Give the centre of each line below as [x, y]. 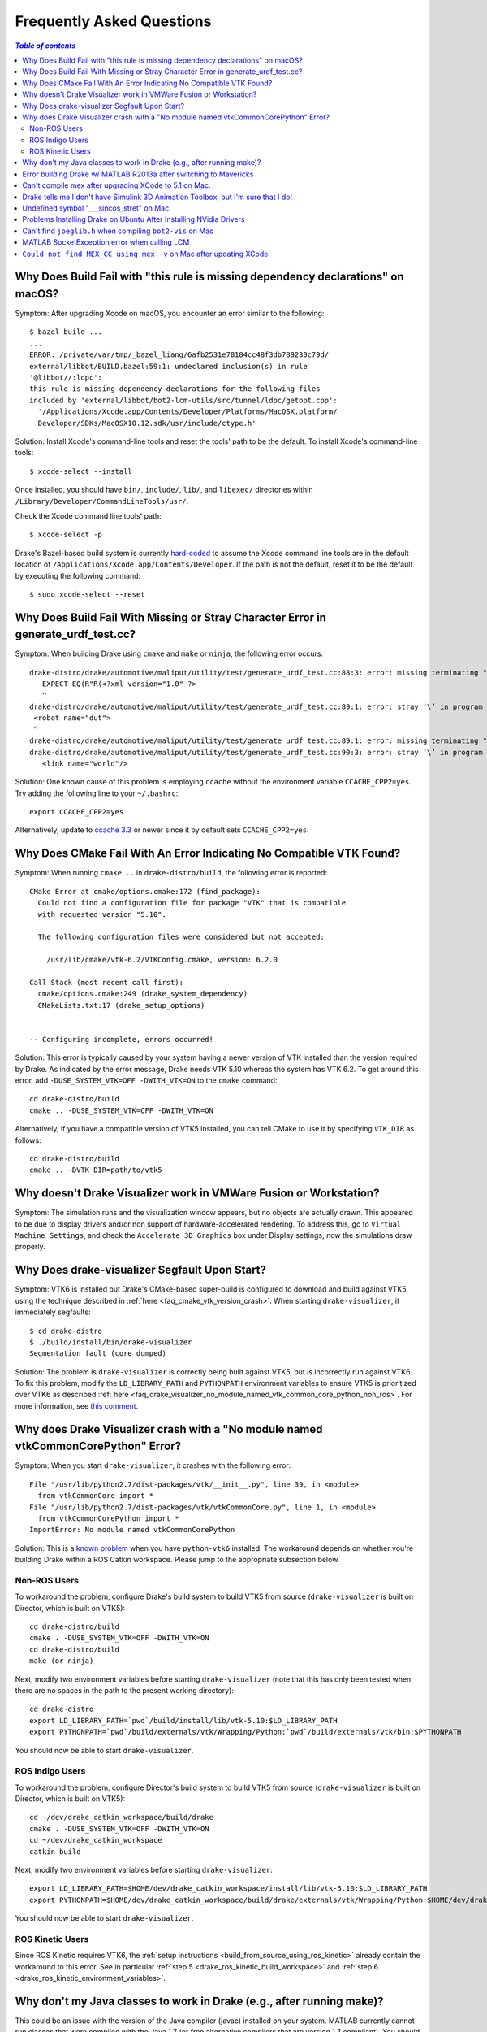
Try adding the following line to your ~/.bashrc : [97, 793]
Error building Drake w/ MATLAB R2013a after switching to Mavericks [138, 174]
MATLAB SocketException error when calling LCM [106, 242]
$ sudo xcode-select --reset [87, 594]
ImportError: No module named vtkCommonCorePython [132, 1530]
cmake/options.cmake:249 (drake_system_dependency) [142, 994]
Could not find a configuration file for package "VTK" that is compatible [192, 903]
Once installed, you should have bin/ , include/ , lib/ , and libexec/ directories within [164, 490]
